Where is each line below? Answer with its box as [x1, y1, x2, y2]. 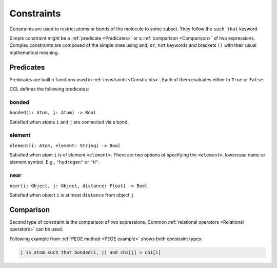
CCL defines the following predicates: [9, 86, 89, 92]
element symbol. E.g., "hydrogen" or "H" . [9, 159, 100, 165]
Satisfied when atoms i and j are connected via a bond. [9, 119, 129, 125]
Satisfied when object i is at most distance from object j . [9, 192, 135, 198]
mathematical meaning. [9, 49, 59, 56]
